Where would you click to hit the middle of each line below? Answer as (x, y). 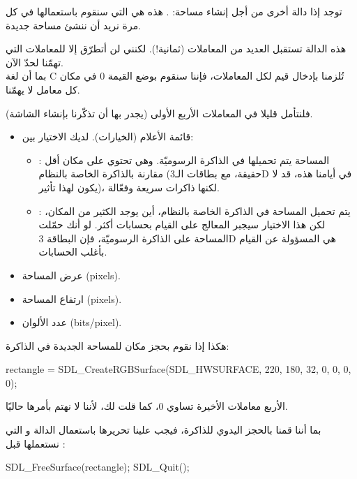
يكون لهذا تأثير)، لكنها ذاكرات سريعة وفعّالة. (129, 187)
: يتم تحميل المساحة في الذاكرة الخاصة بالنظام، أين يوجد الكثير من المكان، (195, 211)
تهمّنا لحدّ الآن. (35, 62)
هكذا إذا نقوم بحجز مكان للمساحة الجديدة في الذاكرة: (117, 345)
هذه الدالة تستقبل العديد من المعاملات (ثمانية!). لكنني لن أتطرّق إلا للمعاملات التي (176, 49)
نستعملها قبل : (36, 443)
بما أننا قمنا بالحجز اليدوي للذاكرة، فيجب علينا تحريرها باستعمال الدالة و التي (164, 430)
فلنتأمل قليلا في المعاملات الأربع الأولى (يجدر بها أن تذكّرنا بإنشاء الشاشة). (159, 113)
